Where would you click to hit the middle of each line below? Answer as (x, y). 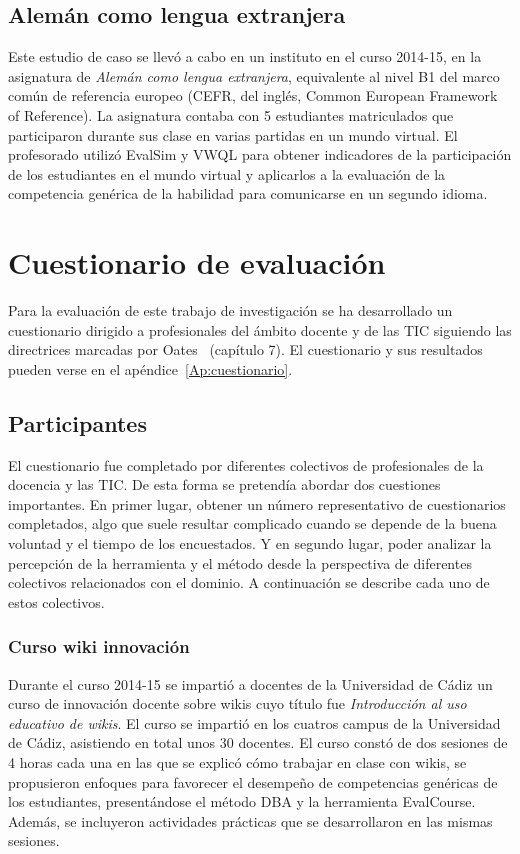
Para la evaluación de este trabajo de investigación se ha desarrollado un (230, 310)
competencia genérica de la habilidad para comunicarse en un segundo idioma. (248, 193)
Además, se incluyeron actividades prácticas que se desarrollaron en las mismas (250, 820)
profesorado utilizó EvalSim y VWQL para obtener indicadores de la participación (260, 154)
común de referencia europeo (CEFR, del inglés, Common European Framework (253, 95)
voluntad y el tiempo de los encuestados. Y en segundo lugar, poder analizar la (250, 543)
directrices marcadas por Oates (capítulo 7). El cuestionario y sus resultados (245, 349)
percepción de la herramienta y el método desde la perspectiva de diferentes (240, 562)
